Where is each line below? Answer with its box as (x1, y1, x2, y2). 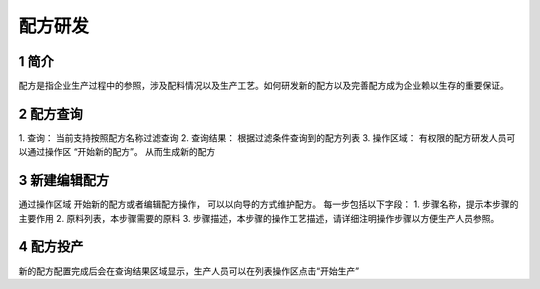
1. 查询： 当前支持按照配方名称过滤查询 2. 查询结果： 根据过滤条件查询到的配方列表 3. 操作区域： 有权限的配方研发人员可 (18, 131, 516, 144)
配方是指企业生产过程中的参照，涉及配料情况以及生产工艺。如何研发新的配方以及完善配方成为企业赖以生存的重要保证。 (18, 80, 509, 92)
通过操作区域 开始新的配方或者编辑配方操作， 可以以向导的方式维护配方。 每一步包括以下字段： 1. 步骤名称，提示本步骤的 (18, 198, 519, 210)
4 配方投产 (18, 238, 84, 255)
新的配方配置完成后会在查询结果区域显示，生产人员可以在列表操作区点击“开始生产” (18, 265, 360, 277)
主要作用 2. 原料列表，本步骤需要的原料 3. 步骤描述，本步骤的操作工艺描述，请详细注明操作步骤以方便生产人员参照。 (18, 212, 500, 224)
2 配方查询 (18, 105, 84, 122)
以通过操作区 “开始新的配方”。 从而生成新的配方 (18, 146, 216, 158)
